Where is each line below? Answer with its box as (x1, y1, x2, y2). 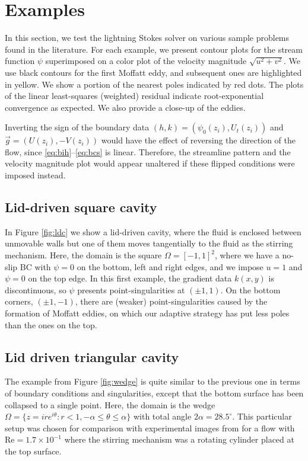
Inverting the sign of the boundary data (5, 121, 150, 133)
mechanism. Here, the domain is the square (5, 249, 162, 261)
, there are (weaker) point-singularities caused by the (75, 295, 268, 308)
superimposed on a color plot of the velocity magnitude (45, 55, 247, 67)
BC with (20, 260, 51, 273)
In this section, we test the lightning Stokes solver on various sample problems (5, 31, 290, 44)
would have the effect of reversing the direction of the (101, 134, 296, 146)
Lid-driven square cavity (5, 198, 157, 216)
